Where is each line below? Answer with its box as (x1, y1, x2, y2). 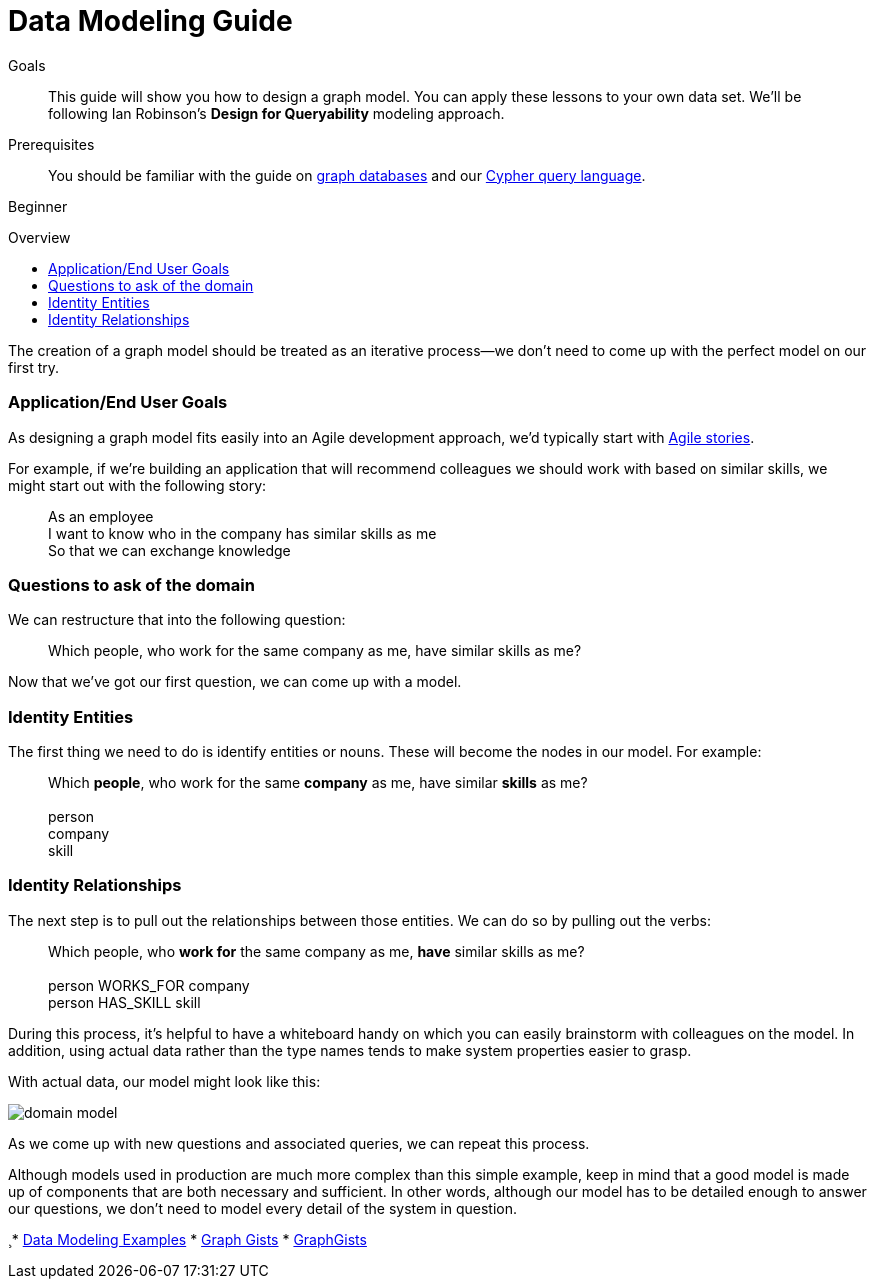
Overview (8, 228, 71, 246)
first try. (8, 358, 60, 376)
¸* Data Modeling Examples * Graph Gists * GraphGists (8, 1230, 367, 1248)
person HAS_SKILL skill (48, 993, 201, 1011)
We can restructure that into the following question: (8, 611, 346, 629)
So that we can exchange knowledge (48, 541, 291, 559)
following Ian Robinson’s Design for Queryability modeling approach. (48, 104, 505, 122)
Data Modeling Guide (8, 4, 293, 38)
